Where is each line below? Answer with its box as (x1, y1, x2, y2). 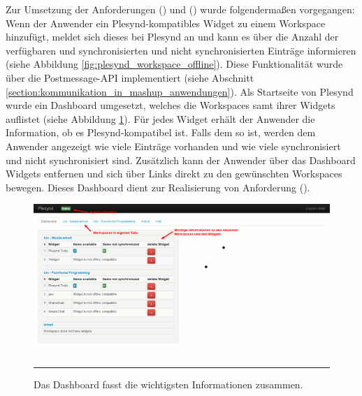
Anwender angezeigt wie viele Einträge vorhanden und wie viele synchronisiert (6, 138, 341, 153)
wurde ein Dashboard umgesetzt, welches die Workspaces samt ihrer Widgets (6, 98, 335, 112)
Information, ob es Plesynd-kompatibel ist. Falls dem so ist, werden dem (6, 125, 316, 140)
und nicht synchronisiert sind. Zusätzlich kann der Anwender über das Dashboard (6, 152, 356, 167)
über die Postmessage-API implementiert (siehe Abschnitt (6, 70, 254, 85)
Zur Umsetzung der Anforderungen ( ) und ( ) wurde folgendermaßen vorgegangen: (6, 2, 355, 16)
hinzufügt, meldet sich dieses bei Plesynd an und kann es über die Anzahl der (6, 29, 339, 44)
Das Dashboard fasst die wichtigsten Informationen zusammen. (34, 376, 303, 391)
